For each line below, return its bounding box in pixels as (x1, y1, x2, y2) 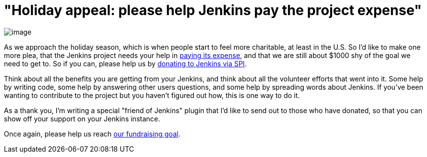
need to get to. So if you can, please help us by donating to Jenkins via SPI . (4, 59, 247, 68)
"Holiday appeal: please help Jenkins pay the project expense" (4, 2, 422, 19)
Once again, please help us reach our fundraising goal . (4, 129, 180, 138)
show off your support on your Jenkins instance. (4, 114, 160, 123)
